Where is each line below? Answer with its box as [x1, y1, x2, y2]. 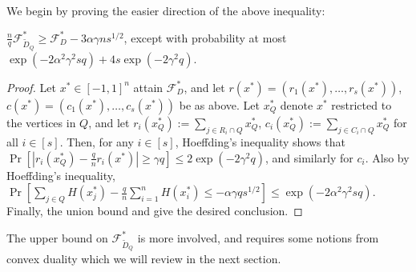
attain [133, 78, 164, 95]
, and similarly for [265, 149, 353, 166]
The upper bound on [6, 229, 108, 246]
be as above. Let [179, 96, 260, 113]
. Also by [365, 149, 410, 166]
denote [280, 96, 313, 113]
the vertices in [6, 114, 76, 130]
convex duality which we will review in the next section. [6, 250, 281, 267]
